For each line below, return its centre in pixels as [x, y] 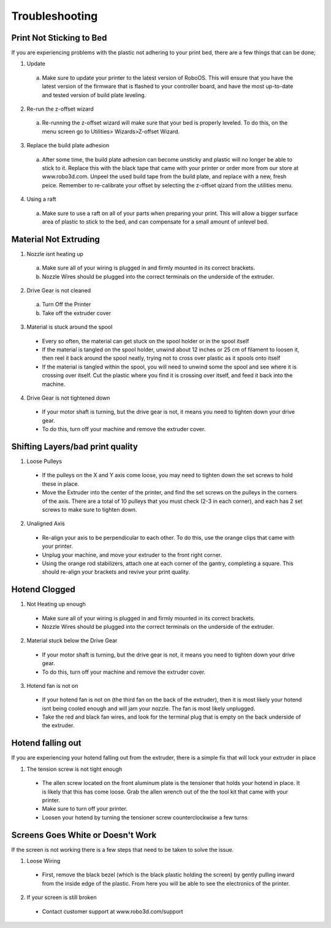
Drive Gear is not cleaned [59, 290]
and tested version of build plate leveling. [94, 95]
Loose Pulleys [44, 461]
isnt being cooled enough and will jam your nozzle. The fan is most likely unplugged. [149, 708]
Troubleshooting [55, 16]
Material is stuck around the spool [70, 327]
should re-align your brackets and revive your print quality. [116, 572]
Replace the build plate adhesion [68, 146]
